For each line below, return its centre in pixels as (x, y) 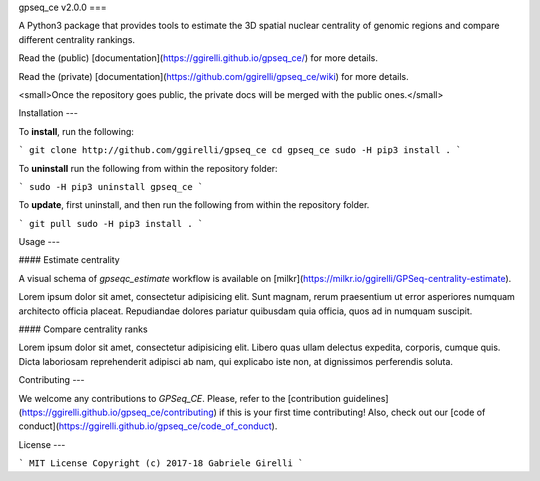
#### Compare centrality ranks (83, 329)
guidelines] (366, 398)
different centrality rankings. (76, 39)
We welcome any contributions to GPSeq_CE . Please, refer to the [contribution (180, 398)
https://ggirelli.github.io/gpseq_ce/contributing (117, 412)
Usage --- (39, 242)
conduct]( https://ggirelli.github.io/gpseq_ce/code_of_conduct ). (148, 426)
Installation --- (48, 113)
